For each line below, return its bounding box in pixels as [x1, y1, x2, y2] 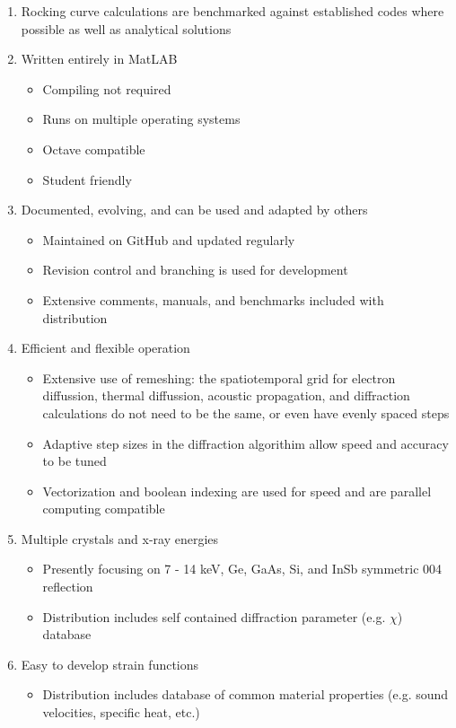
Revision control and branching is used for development [42, 260, 348, 279]
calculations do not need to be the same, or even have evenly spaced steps [42, 403, 450, 422]
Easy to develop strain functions [21, 654, 199, 673]
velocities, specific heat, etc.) [42, 703, 200, 722]
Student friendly [42, 170, 132, 189]
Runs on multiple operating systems [42, 110, 241, 128]
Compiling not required [42, 79, 171, 98]
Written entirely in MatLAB [21, 49, 178, 68]
